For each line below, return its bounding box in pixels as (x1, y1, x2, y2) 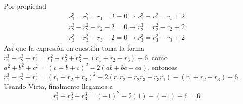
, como (148, 52, 168, 62)
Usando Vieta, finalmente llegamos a (4, 81, 113, 91)
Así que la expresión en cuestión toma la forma (4, 43, 145, 53)
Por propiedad (4, 1, 47, 11)
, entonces (148, 62, 177, 72)
